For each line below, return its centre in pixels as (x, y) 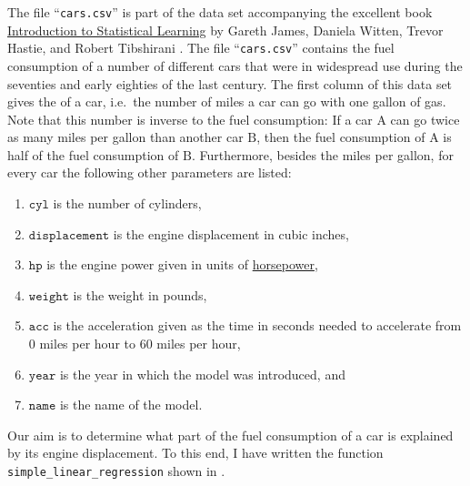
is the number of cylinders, (127, 203)
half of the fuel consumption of (93, 154)
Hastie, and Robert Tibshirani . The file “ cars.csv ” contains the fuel (201, 48)
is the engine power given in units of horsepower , (182, 264)
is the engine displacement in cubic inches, (231, 233)
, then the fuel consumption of (341, 137)
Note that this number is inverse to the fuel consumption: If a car (190, 119)
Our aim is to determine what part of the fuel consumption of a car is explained (230, 435)
